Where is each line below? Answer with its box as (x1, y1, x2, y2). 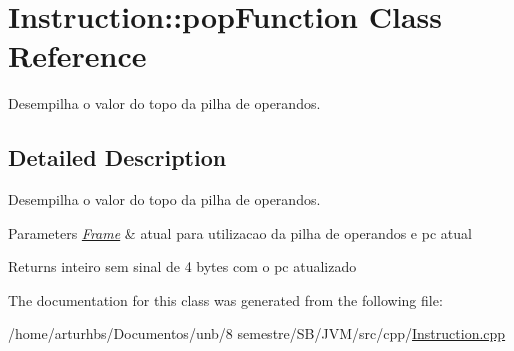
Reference (8, 35, 147, 76)
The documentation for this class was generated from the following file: (8, 289, 443, 310)
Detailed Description (8, 142, 227, 173)
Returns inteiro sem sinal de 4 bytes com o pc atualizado (8, 256, 357, 277)
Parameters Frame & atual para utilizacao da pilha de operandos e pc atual (8, 222, 472, 243)
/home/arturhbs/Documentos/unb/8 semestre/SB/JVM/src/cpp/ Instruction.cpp (8, 323, 506, 344)
